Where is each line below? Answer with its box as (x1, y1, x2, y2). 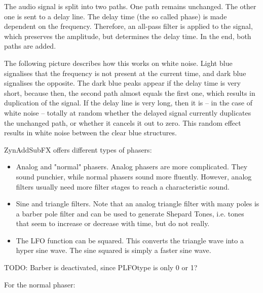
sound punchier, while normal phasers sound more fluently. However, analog (16, 171, 252, 181)
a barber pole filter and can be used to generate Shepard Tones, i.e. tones (16, 208, 244, 218)
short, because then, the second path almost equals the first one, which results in (4, 87, 255, 98)
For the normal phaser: (4, 279, 76, 289)
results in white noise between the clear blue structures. (4, 127, 177, 138)
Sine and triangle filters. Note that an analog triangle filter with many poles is (16, 198, 259, 209)
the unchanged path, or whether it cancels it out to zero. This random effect (4, 117, 241, 128)
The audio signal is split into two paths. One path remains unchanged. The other (4, 1, 256, 11)
